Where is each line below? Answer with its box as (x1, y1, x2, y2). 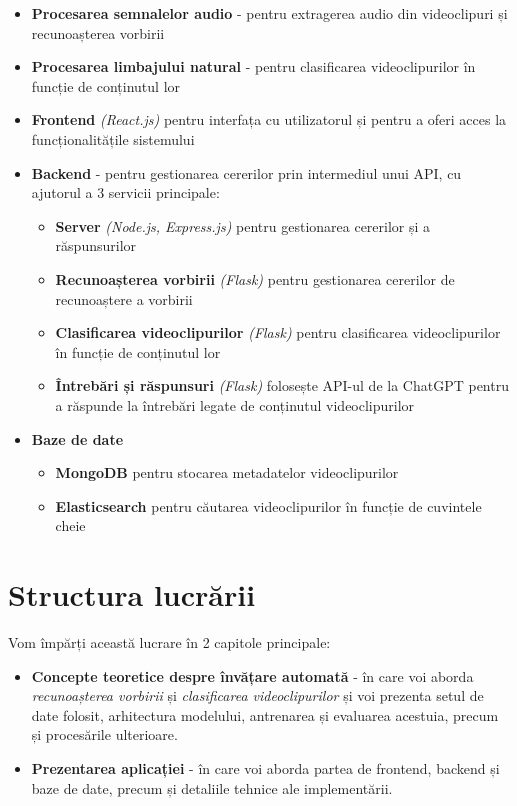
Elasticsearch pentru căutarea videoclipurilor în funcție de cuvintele (55, 495, 482, 516)
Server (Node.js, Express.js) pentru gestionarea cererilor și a (55, 215, 431, 236)
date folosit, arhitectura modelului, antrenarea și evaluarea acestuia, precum (31, 704, 499, 725)
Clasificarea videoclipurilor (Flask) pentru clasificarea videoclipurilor (55, 322, 501, 343)
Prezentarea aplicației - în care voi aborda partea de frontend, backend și (31, 757, 500, 778)
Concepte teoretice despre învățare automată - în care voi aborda (31, 665, 474, 686)
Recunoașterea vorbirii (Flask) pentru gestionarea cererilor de (55, 268, 455, 289)
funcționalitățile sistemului (31, 128, 195, 149)
